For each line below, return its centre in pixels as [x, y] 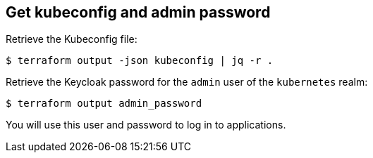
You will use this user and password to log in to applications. [146, 125]
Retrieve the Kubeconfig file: [72, 39]
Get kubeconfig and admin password [138, 12]
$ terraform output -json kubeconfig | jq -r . [140, 61]
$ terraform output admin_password [104, 104]
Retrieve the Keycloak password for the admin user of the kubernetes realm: [187, 82]
